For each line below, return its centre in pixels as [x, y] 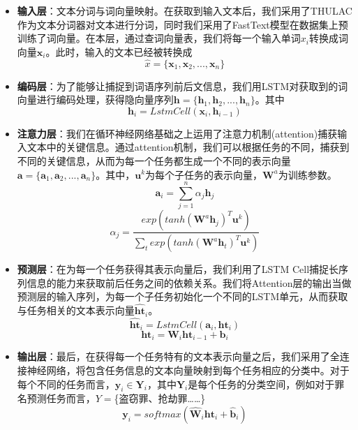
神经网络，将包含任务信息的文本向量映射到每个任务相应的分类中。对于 [188, 370]
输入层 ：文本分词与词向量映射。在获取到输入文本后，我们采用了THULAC [185, 10]
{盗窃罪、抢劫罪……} [160, 398]
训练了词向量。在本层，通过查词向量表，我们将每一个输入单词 [159, 38]
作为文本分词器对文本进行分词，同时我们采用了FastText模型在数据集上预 [182, 24]
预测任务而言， [61, 398]
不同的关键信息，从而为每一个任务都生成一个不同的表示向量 [154, 160]
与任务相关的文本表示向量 [76, 310]
